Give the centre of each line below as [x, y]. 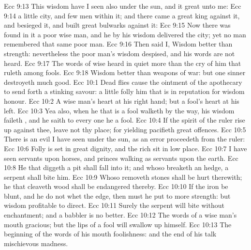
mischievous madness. [36, 243]
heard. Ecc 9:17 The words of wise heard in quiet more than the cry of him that [123, 63]
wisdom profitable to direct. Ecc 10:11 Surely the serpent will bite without [114, 205]
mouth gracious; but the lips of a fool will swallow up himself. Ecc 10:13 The [118, 224]
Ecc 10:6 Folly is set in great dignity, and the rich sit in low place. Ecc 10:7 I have [125, 148]
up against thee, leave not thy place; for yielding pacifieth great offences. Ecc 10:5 [125, 129]
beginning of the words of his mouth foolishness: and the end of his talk [110, 234]
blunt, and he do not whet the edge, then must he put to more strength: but [117, 195]
